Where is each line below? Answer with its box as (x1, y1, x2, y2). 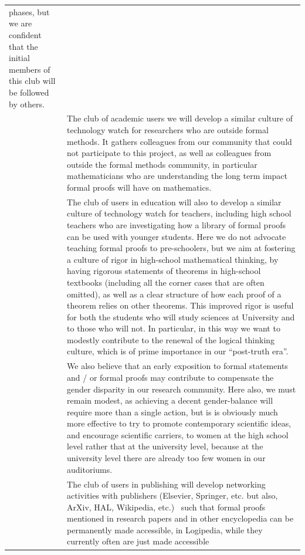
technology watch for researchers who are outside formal (67, 123, 269, 136)
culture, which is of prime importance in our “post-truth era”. (67, 345, 289, 357)
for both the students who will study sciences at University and (67, 310, 295, 323)
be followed (9, 86, 49, 98)
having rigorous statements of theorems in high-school (67, 265, 261, 277)
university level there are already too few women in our (67, 452, 266, 464)
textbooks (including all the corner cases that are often (67, 276, 265, 288)
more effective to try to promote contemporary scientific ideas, (67, 417, 292, 429)
